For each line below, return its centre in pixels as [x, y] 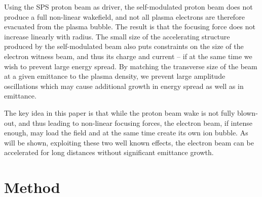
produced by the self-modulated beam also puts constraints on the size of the [124, 46]
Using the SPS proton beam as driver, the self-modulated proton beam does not [128, 7]
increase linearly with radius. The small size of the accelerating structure [117, 36]
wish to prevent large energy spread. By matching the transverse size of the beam [131, 66]
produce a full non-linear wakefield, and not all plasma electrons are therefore [124, 16]
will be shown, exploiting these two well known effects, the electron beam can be [129, 142]
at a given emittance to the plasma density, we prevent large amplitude [115, 76]
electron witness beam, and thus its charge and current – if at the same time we [128, 56]
